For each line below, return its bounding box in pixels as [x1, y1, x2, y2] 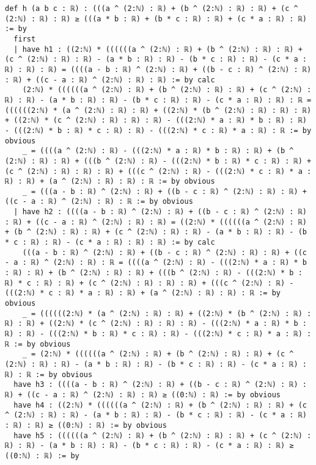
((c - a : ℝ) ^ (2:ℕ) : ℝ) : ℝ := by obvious [5, 197, 193, 206]
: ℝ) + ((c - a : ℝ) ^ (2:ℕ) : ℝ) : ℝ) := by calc [5, 75, 215, 84]
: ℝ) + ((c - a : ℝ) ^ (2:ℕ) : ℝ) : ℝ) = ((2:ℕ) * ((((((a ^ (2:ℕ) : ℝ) [5, 217, 307, 226]
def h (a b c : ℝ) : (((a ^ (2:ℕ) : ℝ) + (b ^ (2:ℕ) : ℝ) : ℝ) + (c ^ [5, 4, 298, 13]
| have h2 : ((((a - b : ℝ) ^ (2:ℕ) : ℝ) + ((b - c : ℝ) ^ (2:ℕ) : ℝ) [13, 207, 307, 217]
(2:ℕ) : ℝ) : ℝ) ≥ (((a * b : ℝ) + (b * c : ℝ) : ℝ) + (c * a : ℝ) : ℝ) [5, 14, 307, 23]
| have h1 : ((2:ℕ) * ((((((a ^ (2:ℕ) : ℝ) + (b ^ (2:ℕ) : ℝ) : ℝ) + [13, 45, 303, 54]
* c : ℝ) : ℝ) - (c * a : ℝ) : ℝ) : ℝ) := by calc [5, 238, 215, 247]
